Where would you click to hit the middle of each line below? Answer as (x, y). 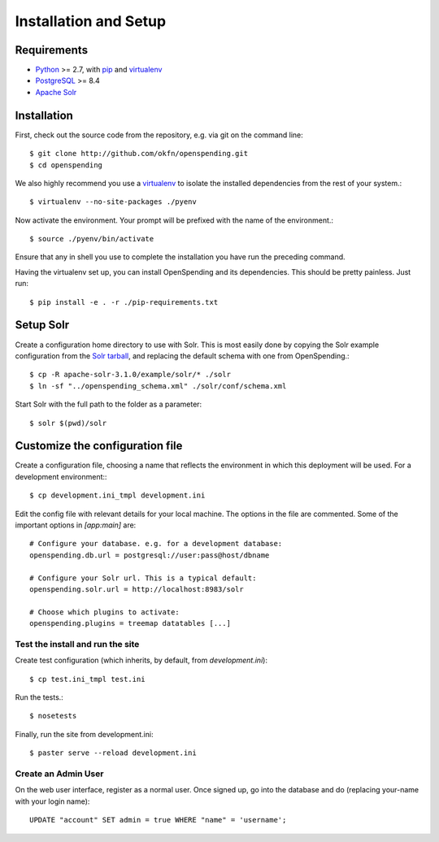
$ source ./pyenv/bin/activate (92, 239)
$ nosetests (53, 716)
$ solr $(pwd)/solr (68, 423)
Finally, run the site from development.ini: (84, 734)
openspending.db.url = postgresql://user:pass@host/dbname (150, 555)
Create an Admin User (59, 774)
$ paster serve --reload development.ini (113, 753)
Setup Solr (42, 325)
